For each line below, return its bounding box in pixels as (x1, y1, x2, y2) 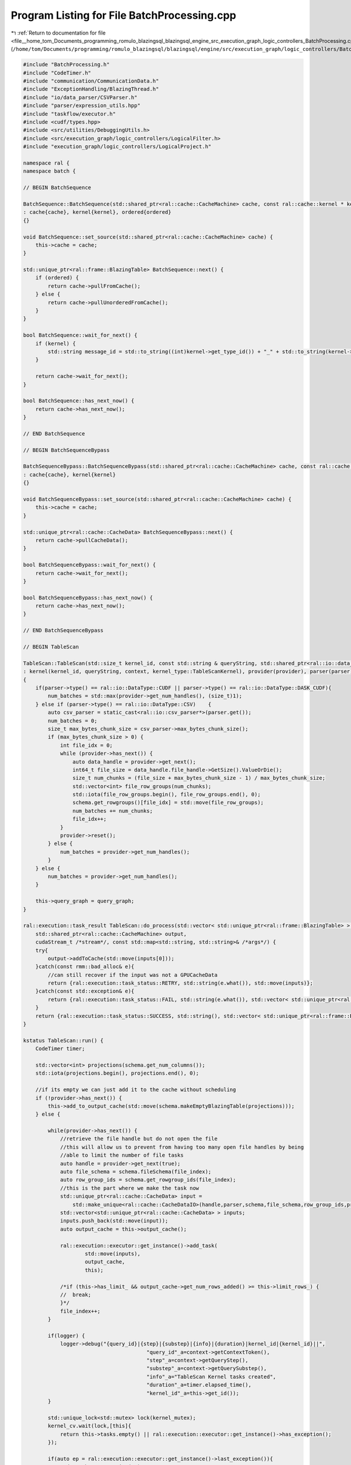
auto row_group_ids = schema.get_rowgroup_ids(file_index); (60, 1177, 236, 1183)
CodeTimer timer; (35, 1045, 85, 1052)
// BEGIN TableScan (23, 643, 79, 650)
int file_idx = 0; (60, 742, 113, 748)
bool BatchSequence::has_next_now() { (23, 397, 135, 404)
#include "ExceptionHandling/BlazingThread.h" (23, 86, 159, 93)
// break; (60, 1291, 92, 1298)
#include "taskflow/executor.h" (23, 110, 116, 117)
